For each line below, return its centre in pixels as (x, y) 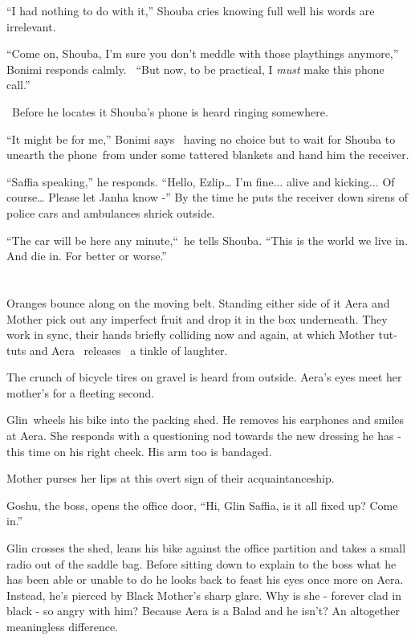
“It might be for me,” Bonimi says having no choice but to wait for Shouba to (201, 139)
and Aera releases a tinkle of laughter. (128, 350)
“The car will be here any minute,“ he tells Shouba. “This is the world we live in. (207, 240)
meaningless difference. (63, 626)
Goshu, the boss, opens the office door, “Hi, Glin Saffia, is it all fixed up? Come (202, 505)
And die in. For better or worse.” (87, 256)
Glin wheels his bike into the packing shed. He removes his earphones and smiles (205, 420)
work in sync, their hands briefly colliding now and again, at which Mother (191, 334)
